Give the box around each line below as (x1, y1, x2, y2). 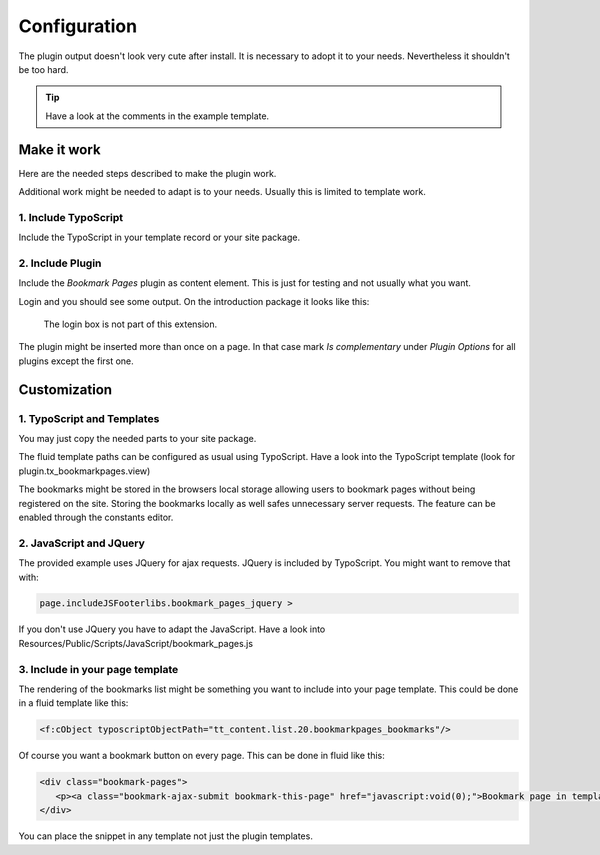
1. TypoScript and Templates (18, 411, 160, 425)
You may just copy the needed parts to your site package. (18, 433, 257, 445)
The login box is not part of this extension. (43, 318, 218, 330)
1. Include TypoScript (18, 210, 124, 224)
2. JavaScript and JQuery (18, 536, 145, 550)
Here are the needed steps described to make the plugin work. (18, 167, 277, 179)
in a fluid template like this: (18, 697, 129, 709)
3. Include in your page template (18, 662, 179, 676)
